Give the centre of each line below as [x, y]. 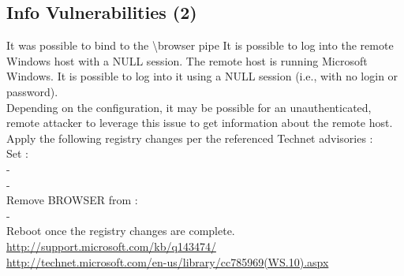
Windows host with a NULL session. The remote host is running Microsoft [187, 60]
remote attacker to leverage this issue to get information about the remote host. [200, 123]
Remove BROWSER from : [72, 200]
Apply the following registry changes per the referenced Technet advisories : [190, 138]
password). [32, 91]
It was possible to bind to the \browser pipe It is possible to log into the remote [200, 45]
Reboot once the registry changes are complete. [121, 231]
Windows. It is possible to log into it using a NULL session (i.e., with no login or [202, 76]
